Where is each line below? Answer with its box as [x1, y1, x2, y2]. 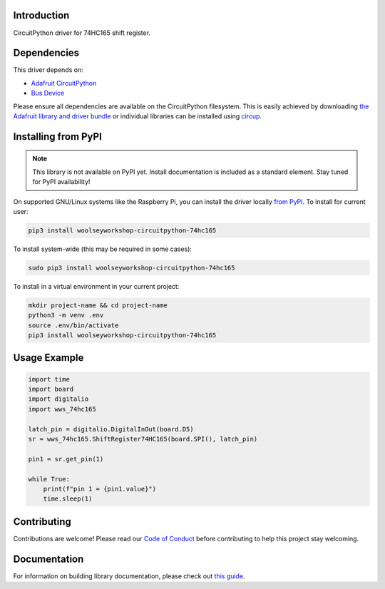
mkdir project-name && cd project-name [28, 301, 168, 309]
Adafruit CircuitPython [31, 78, 97, 87]
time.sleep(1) [43, 495, 93, 503]
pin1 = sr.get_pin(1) [28, 455, 104, 463]
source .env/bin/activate [28, 321, 119, 329]
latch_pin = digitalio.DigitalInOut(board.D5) [28, 425, 194, 433]
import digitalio [28, 395, 89, 403]
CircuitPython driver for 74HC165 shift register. [13, 29, 151, 37]
